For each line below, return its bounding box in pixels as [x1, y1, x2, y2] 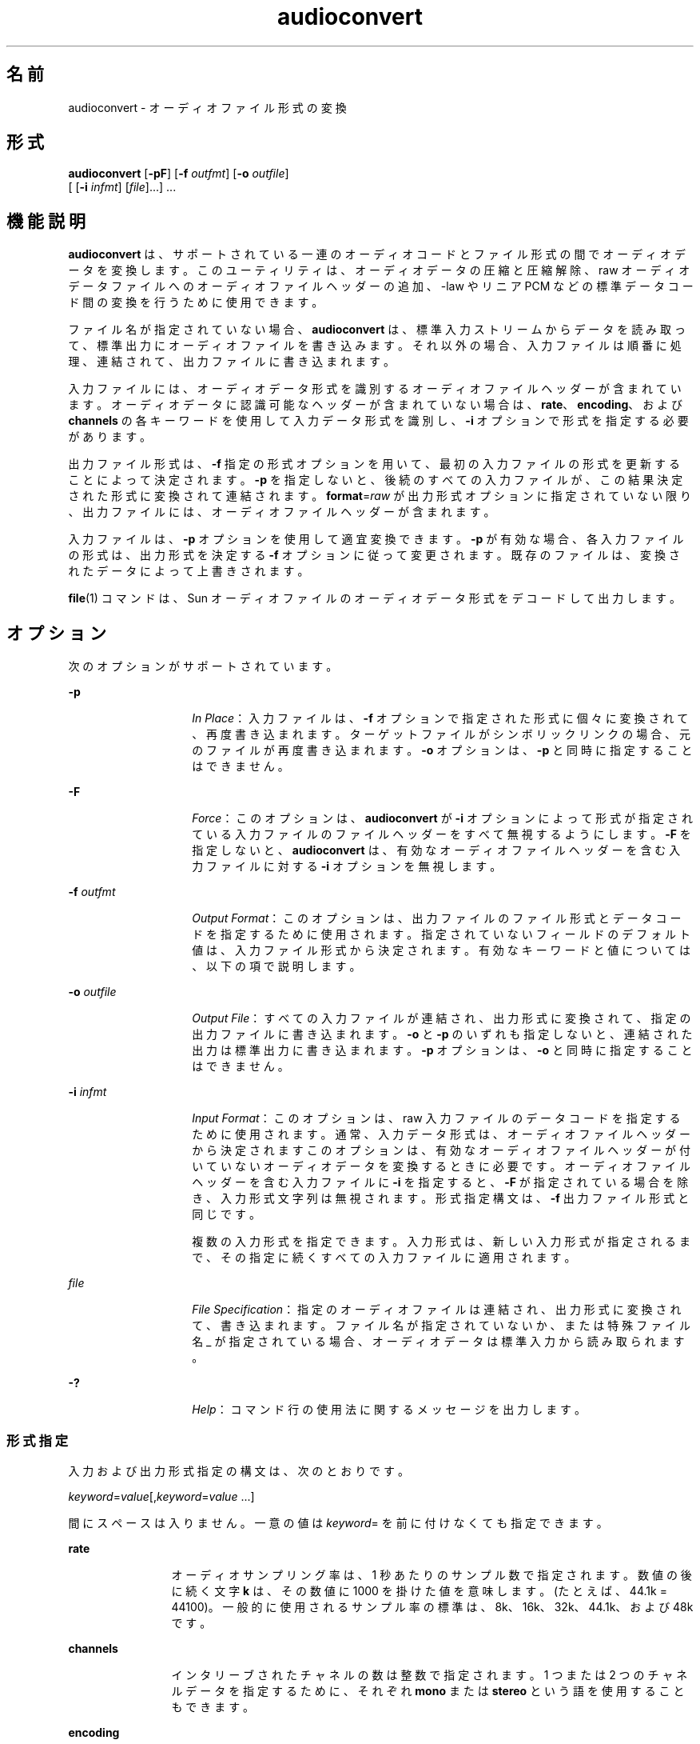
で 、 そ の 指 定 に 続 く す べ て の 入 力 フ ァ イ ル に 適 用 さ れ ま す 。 [192, 1250, 576, 1265]
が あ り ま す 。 [68, 430, 152, 444]
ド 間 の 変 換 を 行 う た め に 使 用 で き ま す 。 [68, 295, 324, 310]
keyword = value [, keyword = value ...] [68, 1489, 255, 1503]
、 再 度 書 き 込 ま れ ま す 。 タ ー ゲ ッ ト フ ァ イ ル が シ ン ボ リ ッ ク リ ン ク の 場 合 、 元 [192, 727, 691, 742]
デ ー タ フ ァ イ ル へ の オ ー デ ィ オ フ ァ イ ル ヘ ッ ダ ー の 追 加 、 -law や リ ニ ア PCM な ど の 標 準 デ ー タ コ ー [68, 279, 694, 294]
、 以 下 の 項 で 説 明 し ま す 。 [192, 959, 361, 974]
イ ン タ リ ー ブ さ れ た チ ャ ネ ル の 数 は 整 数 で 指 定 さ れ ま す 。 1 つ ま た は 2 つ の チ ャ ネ [171, 1667, 688, 1682]
